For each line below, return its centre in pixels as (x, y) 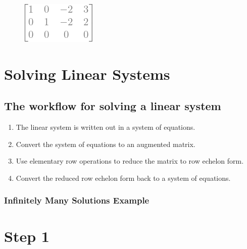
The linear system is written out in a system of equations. (106, 127)
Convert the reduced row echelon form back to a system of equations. (123, 178)
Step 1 (27, 236)
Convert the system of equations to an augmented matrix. (106, 144)
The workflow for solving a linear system (113, 106)
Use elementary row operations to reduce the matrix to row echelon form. (130, 161)
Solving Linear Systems (87, 73)
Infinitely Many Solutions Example (77, 200)
